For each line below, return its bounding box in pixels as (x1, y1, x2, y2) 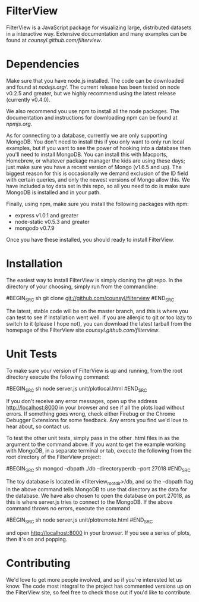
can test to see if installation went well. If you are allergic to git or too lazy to (6, 314, 192, 321)
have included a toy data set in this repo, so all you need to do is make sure (6, 182, 191, 189)
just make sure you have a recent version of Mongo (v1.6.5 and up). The (6, 163, 182, 170)
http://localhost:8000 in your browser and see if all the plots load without (6, 404, 185, 411)
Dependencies (6, 58, 80, 71)
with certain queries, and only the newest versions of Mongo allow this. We (6, 176, 190, 183)
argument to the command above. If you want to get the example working (6, 441, 186, 448)
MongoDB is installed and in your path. (6, 189, 101, 196)
